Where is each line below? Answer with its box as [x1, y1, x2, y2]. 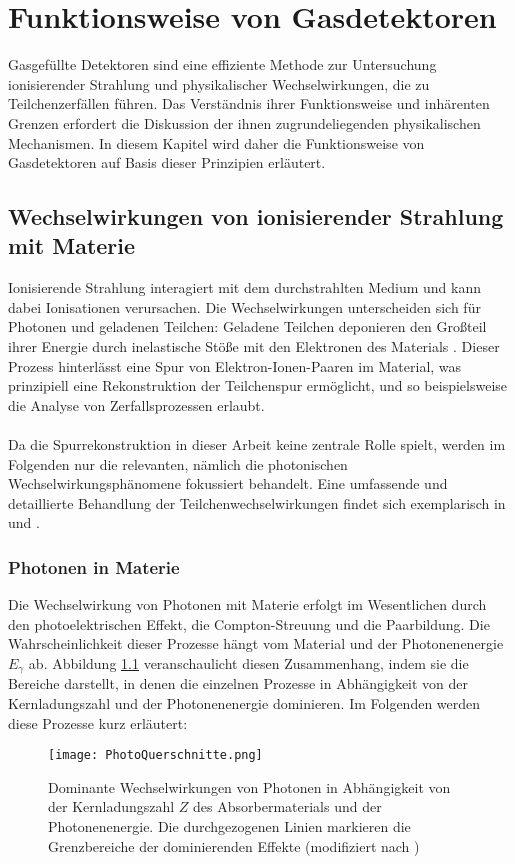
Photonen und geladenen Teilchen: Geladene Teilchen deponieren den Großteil [8, 316, 487, 337]
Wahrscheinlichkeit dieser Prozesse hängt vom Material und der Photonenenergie [8, 633, 504, 654]
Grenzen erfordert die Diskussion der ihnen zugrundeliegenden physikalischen [8, 112, 481, 133]
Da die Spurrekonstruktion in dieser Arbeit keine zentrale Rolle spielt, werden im [8, 434, 506, 455]
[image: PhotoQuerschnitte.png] [48, 748, 263, 763]
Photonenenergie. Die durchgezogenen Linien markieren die [48, 816, 411, 837]
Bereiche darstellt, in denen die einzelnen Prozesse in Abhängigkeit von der [8, 673, 469, 694]
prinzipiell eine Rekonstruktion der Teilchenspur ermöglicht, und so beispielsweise [8, 375, 508, 396]
